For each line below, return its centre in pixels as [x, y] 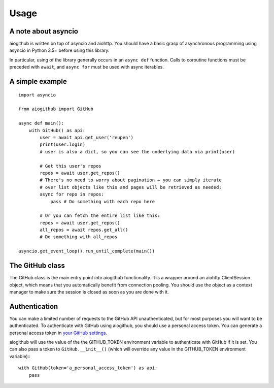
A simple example [38, 82]
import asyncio [37, 95]
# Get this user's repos [71, 166]
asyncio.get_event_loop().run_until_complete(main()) [87, 251]
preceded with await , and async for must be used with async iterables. [87, 67]
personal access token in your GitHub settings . [58, 333]
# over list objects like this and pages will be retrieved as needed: [131, 187]
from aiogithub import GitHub [56, 109]
